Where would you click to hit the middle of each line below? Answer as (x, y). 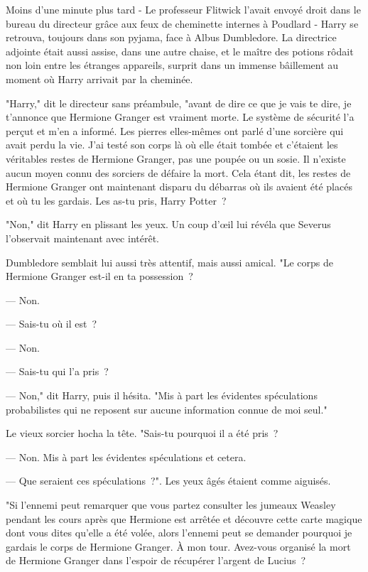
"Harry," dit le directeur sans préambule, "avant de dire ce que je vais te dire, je (179, 103)
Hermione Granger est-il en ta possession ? (99, 276)
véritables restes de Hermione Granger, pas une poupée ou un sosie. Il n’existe (176, 158)
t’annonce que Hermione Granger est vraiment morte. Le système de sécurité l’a (180, 117)
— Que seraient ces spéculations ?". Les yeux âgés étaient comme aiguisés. (168, 481)
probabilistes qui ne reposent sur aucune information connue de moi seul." (167, 409)
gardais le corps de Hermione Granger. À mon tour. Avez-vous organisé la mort (178, 546)
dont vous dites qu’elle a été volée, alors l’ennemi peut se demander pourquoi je (179, 533)
